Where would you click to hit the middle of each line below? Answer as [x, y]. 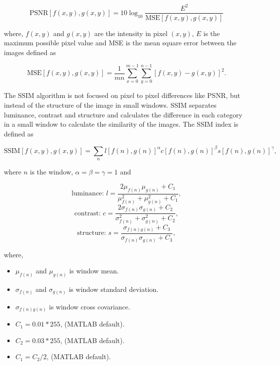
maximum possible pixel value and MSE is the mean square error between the [120, 43]
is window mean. [94, 271]
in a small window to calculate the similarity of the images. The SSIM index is [121, 124]
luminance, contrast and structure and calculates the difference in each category [123, 114]
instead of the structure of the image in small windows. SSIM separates [110, 105]
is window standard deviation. [114, 289]
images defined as [30, 52]
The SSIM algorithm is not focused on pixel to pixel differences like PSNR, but [122, 95]
